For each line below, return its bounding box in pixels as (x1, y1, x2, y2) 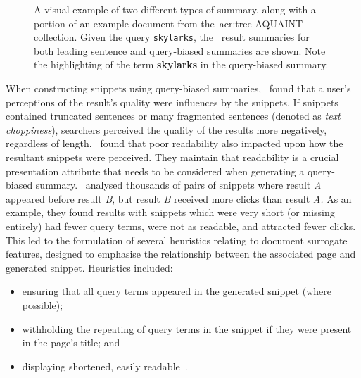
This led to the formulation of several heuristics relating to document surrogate (6, 232, 348, 247)
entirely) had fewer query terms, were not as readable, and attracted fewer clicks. (6, 218, 356, 233)
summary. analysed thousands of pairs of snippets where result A (35, 177, 322, 192)
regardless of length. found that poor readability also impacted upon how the (6, 136, 343, 151)
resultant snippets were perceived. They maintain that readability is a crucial (6, 150, 339, 164)
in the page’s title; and (22, 335, 120, 350)
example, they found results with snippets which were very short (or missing (6, 205, 335, 220)
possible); (22, 297, 63, 312)
